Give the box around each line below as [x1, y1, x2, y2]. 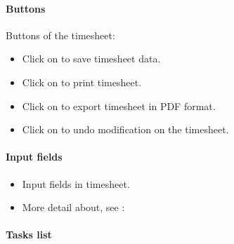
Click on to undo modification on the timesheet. [22, 122, 229, 137]
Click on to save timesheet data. [22, 51, 161, 66]
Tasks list [6, 227, 52, 242]
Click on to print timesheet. [22, 74, 142, 89]
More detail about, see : [22, 200, 125, 215]
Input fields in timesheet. [22, 176, 130, 191]
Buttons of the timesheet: [6, 27, 115, 42]
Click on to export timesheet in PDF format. [22, 98, 216, 113]
